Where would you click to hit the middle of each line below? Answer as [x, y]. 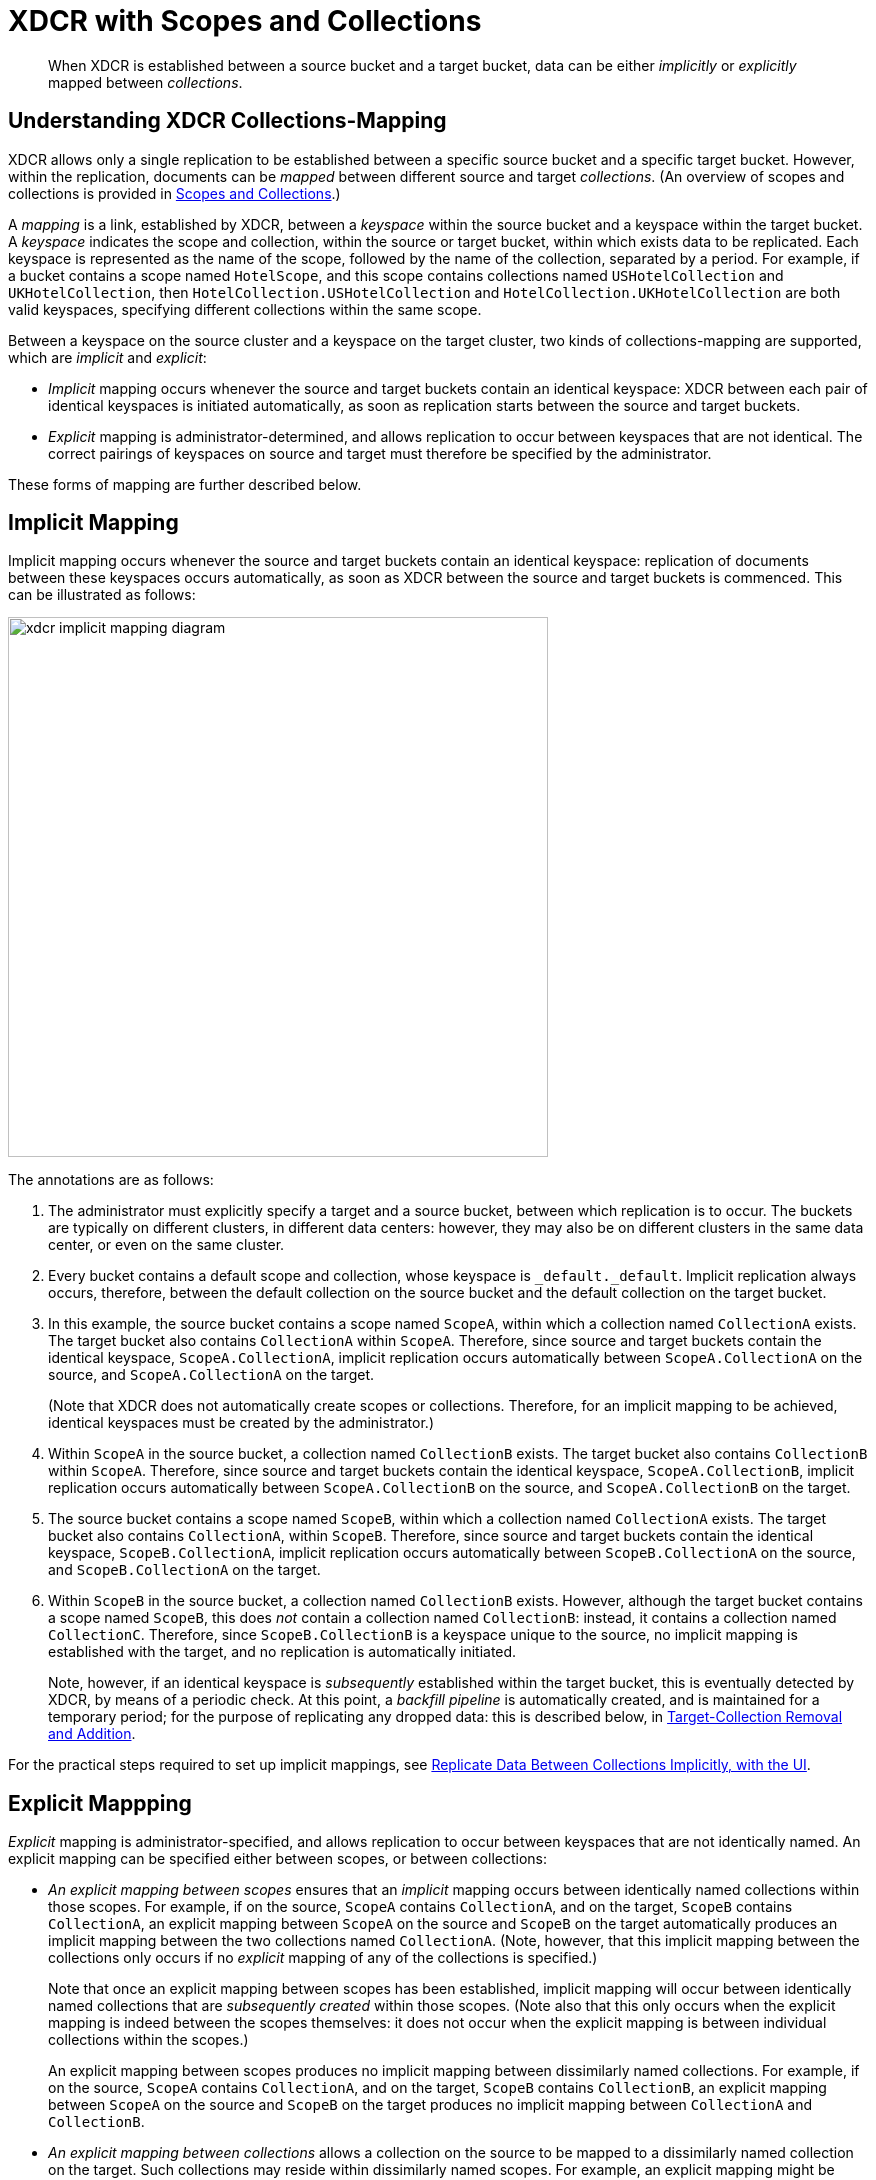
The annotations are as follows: [111, 1180]
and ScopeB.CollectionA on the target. [184, 1570]
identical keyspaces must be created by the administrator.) [241, 1423]
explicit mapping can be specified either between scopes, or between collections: [278, 1859]
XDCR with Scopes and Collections [245, 21]
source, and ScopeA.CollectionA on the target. [211, 1375]
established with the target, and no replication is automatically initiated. [282, 1652]
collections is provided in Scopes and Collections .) [174, 193]
